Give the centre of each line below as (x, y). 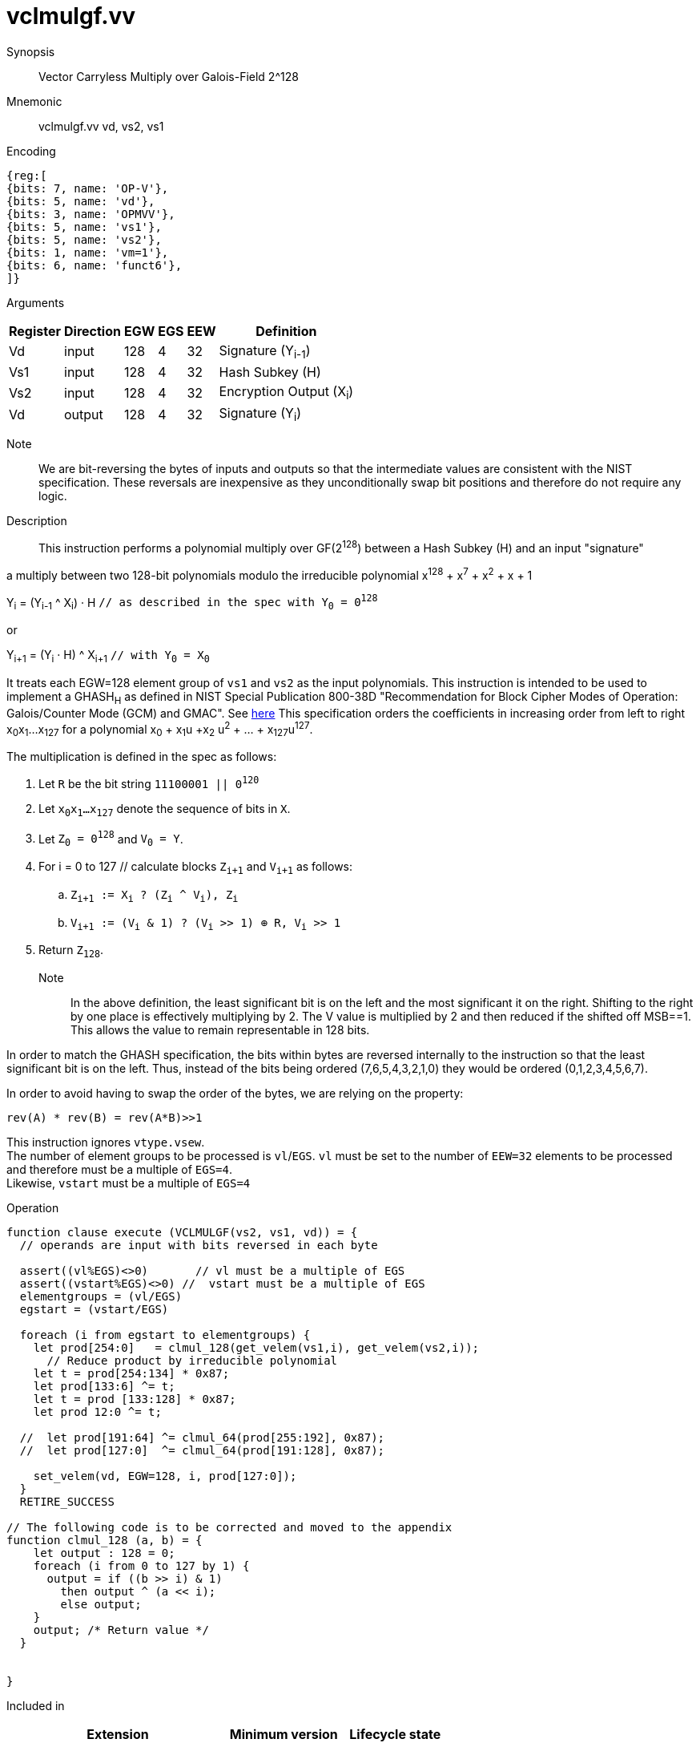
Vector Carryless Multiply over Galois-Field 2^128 (169, 76)
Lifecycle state (395, 1735)
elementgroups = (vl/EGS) (101, 1297)
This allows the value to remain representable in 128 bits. (220, 1030)
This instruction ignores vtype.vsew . (106, 1142)
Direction (93, 331)
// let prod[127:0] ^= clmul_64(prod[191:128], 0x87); (202, 1451)
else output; (101, 1605)
